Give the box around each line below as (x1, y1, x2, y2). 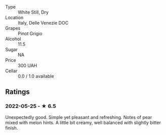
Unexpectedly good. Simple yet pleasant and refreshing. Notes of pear (5, 114, 152, 120)
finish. (5, 124, 18, 131)
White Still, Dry (18, 9, 49, 15)
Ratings (5, 88, 30, 96)
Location (5, 15, 24, 21)
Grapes (5, 25, 21, 31)
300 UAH (18, 63, 37, 68)
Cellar (5, 68, 18, 74)
